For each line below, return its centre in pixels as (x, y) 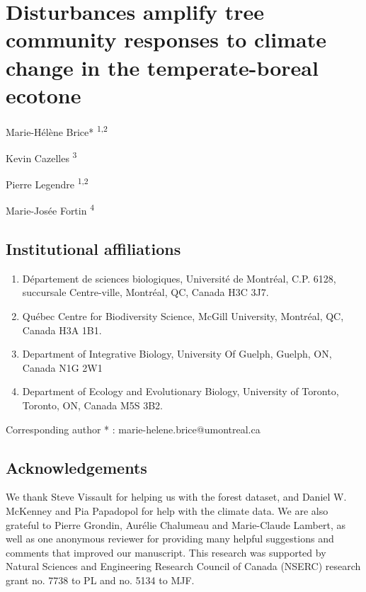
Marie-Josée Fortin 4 (50, 210)
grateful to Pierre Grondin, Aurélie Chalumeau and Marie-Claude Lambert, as (176, 524)
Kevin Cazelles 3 (41, 156)
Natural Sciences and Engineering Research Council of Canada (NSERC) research (183, 566)
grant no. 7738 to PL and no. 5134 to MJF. (100, 580)
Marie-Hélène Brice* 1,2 (57, 130)
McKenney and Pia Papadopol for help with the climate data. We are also (167, 511)
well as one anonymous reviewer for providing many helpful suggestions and (170, 539)
